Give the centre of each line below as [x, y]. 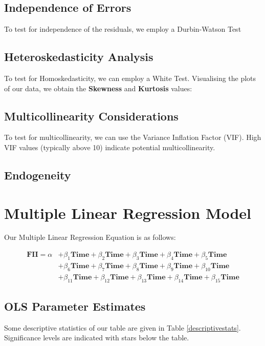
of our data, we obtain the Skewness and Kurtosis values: [98, 88]
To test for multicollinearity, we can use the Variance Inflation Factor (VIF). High [133, 137]
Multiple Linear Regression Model [128, 212]
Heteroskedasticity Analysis [79, 57]
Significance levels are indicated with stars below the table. [97, 338]
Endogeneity [38, 175]
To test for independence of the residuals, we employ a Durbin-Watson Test [123, 29]
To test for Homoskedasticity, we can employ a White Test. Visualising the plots [130, 78]
